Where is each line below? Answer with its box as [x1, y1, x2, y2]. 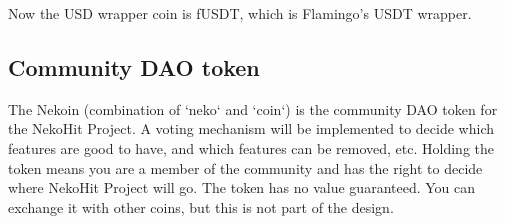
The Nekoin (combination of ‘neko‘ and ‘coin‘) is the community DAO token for [8, 98, 498, 119]
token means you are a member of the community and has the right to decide [8, 157, 483, 178]
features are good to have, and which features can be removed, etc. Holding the [8, 137, 495, 158]
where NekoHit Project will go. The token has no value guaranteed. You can [8, 177, 476, 198]
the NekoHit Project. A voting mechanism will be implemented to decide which [8, 118, 494, 139]
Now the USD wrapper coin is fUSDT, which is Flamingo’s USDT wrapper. [8, 3, 472, 23]
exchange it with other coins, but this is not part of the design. [8, 196, 394, 217]
